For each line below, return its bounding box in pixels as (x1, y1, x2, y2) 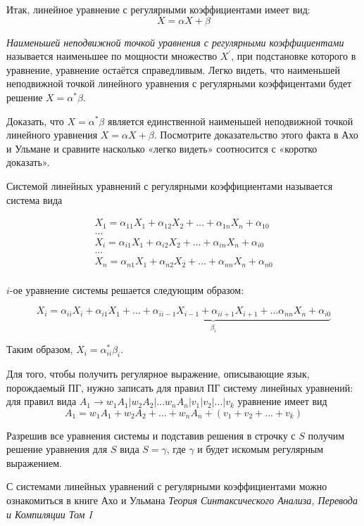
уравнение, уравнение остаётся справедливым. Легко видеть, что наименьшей (6, 62, 340, 77)
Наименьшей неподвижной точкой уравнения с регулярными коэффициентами (6, 34, 344, 49)
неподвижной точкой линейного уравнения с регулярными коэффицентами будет (6, 76, 352, 91)
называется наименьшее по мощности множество (6, 49, 218, 63)
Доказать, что (6, 113, 64, 128)
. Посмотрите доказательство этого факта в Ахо (153, 127, 358, 142)
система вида (6, 192, 63, 207)
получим (308, 428, 345, 442)
